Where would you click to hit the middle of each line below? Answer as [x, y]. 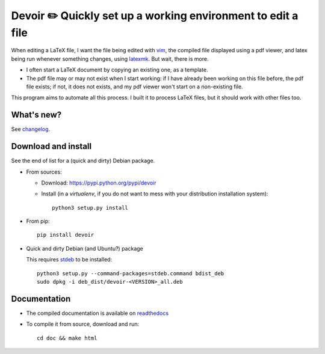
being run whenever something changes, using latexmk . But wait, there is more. [110, 59]
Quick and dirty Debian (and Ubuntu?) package [85, 248]
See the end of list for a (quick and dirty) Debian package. [83, 161]
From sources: [44, 172]
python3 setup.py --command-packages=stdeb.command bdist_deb [131, 273]
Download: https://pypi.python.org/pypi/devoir [99, 183]
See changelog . [31, 129]
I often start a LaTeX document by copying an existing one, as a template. [117, 70]
